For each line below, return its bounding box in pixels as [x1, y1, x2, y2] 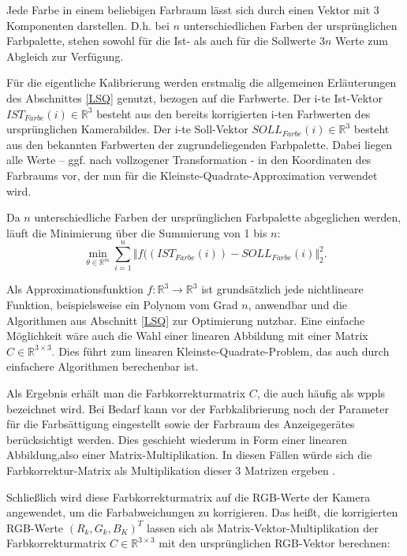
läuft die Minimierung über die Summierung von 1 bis [6, 224, 267, 241]
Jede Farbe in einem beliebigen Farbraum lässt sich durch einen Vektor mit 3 [6, 2, 379, 17]
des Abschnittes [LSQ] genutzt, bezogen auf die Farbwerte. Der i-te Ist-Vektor [6, 89, 383, 106]
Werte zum [335, 32, 388, 49]
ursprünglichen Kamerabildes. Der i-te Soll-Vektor [6, 121, 248, 137]
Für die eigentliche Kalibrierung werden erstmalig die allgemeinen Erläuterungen [6, 74, 397, 91]
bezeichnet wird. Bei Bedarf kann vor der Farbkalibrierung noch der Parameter [6, 400, 389, 416]
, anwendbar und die [248, 297, 347, 313]
